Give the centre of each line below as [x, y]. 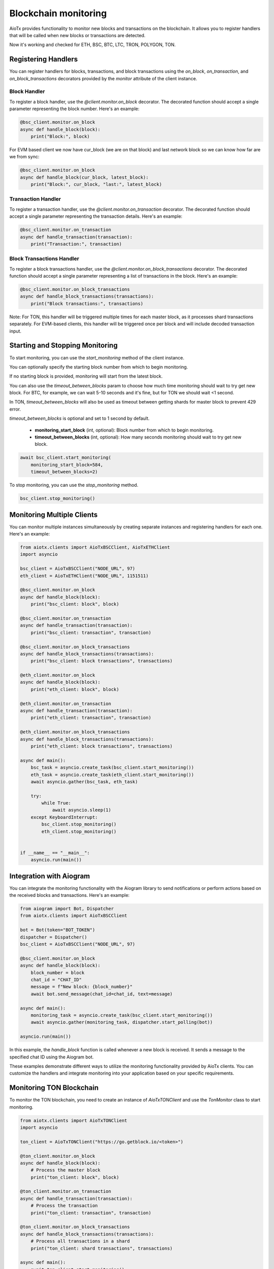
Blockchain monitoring [58, 13]
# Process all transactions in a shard [80, 1241]
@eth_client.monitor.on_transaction [66, 704]
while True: [56, 803]
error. [15, 409]
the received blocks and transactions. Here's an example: [70, 895]
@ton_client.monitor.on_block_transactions [75, 1227]
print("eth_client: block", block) [75, 689]
